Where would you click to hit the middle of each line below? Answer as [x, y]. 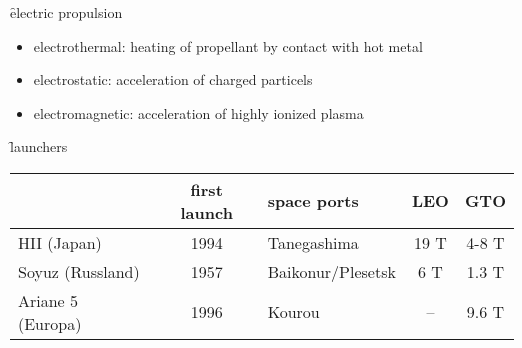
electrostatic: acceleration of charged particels [173, 79]
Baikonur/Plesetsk [331, 271]
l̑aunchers [39, 146]
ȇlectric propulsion [66, 12]
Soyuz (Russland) [79, 271]
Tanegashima [313, 242]
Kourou [293, 312]
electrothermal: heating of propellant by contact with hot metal [228, 45]
